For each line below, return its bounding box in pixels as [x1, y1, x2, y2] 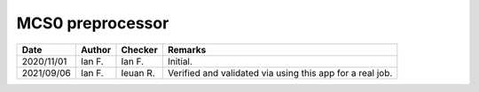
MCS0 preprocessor [16, 13, 169, 33]
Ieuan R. [121, 66, 155, 79]
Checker [121, 43, 159, 56]
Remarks [167, 43, 207, 56]
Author [80, 43, 111, 56]
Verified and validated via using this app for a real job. [167, 66, 393, 79]
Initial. [167, 55, 192, 67]
